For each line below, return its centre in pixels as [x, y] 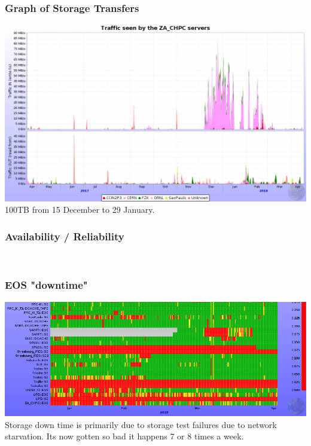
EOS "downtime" [46, 285]
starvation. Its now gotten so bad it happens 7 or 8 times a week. [124, 436]
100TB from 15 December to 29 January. [80, 210]
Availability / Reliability [65, 236]
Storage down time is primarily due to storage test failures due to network [141, 424]
